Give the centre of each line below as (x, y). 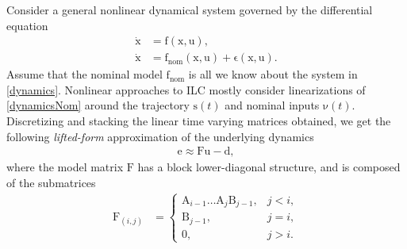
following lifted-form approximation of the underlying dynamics (160, 136)
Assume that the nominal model (84, 74)
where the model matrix (65, 167)
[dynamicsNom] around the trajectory (98, 105)
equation (27, 25)
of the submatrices (51, 182)
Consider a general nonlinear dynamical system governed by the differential (190, 10)
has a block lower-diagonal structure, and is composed (269, 167)
